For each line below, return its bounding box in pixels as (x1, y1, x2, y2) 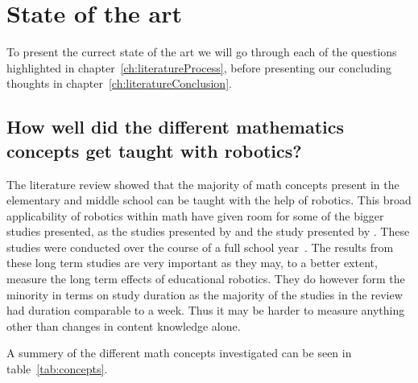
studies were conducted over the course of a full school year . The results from (6, 238, 394, 255)
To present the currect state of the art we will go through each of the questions (6, 43, 397, 60)
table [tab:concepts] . (6, 360, 108, 377)
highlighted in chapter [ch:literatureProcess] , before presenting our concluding (6, 59, 391, 76)
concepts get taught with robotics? (6, 138, 302, 163)
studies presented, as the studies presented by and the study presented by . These (6, 223, 410, 240)
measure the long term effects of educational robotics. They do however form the (6, 270, 405, 287)
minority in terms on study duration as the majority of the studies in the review (6, 286, 403, 303)
